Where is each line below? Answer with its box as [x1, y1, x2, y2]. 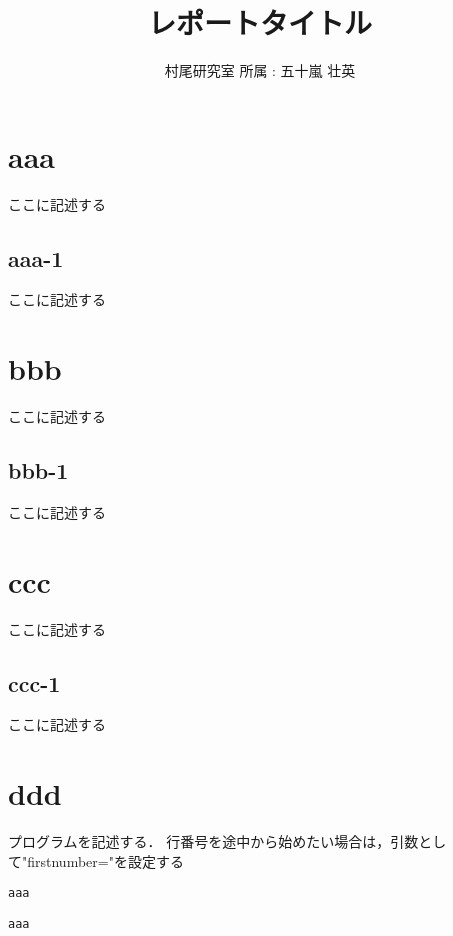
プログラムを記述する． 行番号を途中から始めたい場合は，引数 [8, 831, 419, 852]
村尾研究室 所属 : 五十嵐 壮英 [164, 60, 356, 81]
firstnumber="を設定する [27, 850, 184, 871]
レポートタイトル [147, 2, 372, 43]
